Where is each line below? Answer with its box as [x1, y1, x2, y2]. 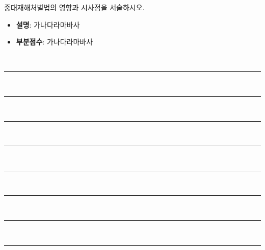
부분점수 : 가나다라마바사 [16, 36, 93, 47]
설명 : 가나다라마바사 [16, 19, 80, 30]
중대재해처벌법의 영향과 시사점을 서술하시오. [4, 2, 145, 12]
